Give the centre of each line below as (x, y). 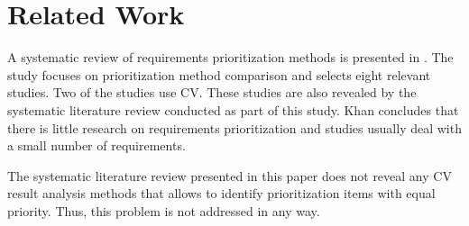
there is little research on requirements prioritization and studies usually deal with (234, 127)
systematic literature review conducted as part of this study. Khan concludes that (233, 109)
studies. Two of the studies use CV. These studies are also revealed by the (212, 92)
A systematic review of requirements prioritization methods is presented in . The (230, 57)
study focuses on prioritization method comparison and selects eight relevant (219, 74)
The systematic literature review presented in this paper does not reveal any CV (230, 175)
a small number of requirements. (97, 145)
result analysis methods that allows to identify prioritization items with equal (221, 193)
